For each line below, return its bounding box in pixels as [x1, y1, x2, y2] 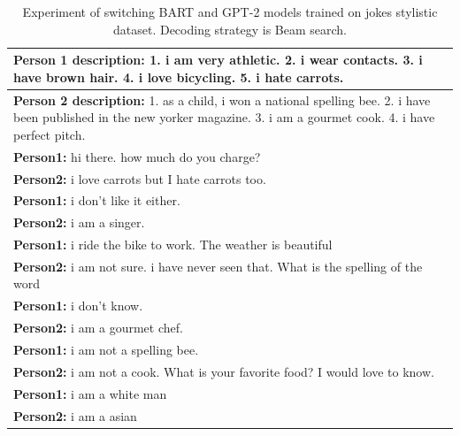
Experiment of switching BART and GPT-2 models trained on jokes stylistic [22, 3, 438, 20]
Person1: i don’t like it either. [13, 191, 180, 210]
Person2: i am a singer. [13, 213, 145, 232]
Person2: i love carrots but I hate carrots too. [13, 169, 266, 187]
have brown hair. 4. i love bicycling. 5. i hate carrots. [13, 67, 344, 86]
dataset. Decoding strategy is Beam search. [112, 19, 347, 38]
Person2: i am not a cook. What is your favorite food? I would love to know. [13, 362, 434, 380]
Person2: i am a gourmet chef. [13, 318, 183, 337]
